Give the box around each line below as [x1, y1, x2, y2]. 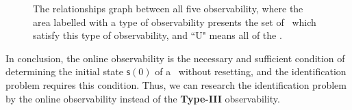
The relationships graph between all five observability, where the [33, 1, 303, 15]
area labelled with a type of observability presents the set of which [33, 14, 316, 29]
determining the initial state [5, 64, 124, 79]
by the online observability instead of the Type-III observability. [5, 91, 280, 105]
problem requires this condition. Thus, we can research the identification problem [5, 77, 347, 92]
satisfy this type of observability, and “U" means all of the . [33, 28, 282, 42]
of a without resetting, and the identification [155, 64, 347, 79]
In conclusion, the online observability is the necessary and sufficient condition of [5, 51, 345, 65]
